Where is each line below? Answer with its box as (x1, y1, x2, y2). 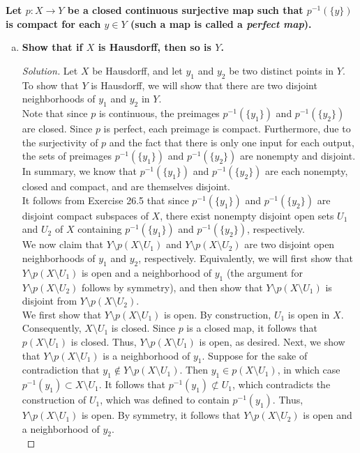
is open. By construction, (163, 307, 271, 321)
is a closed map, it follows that (186, 321, 318, 335)
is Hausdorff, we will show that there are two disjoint (91, 77, 317, 92)
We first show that (22, 307, 102, 321)
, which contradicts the (232, 377, 331, 392)
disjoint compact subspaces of (22, 208, 149, 222)
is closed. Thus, (70, 334, 137, 348)
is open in (287, 307, 330, 321)
